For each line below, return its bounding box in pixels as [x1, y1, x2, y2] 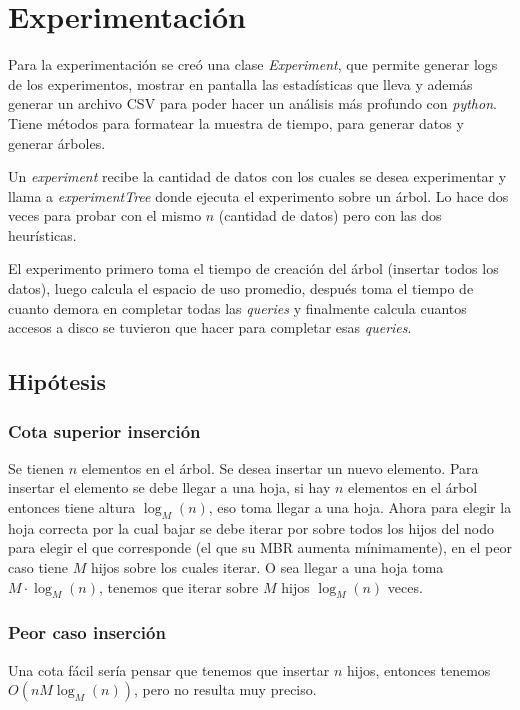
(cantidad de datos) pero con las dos [218, 205, 442, 226]
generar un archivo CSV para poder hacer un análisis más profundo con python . [8, 93, 497, 114]
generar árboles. [8, 132, 106, 153]
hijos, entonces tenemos [347, 659, 491, 680]
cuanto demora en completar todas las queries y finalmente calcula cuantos [8, 297, 467, 318]
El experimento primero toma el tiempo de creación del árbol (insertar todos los [8, 258, 499, 279]
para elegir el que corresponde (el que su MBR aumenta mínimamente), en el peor [8, 537, 512, 558]
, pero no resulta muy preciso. [133, 679, 317, 700]
